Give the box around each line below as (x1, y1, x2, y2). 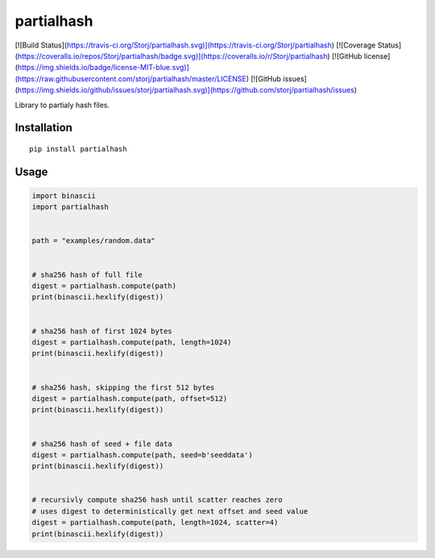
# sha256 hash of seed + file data (31, 439, 172, 448)
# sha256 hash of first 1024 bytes (31, 326, 172, 336)
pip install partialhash (29, 144, 127, 153)
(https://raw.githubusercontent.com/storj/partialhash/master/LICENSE (14, 73, 247, 84)
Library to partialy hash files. (14, 100, 110, 110)
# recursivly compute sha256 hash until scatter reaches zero (31, 495, 283, 505)
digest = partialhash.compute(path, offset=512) (31, 394, 228, 403)
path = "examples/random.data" (31, 236, 156, 246)
